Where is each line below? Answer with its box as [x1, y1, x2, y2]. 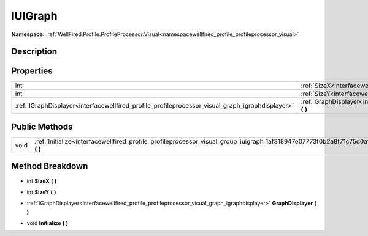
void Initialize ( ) [26, 219, 69, 227]
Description [11, 46, 58, 57]
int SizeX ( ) [26, 177, 57, 185]
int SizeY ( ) [26, 188, 56, 196]
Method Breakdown [11, 161, 88, 171]
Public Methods [11, 121, 73, 131]
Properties [11, 66, 53, 76]
